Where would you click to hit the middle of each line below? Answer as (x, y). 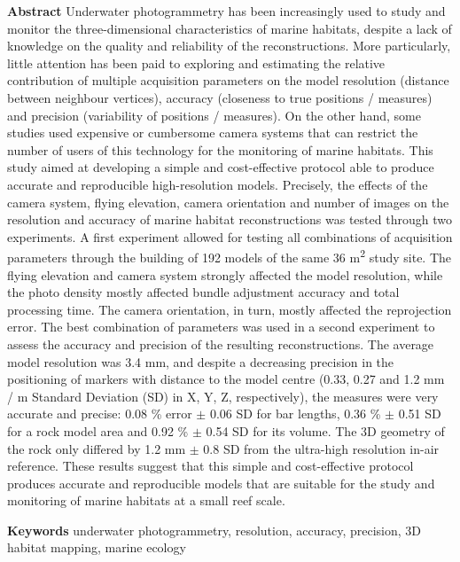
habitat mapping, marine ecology (97, 547)
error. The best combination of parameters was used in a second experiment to (221, 327)
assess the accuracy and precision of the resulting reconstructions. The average (221, 343)
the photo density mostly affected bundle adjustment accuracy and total (203, 292)
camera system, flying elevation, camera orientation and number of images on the (228, 202)
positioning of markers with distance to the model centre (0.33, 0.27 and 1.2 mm (226, 379)
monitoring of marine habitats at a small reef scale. (146, 500)
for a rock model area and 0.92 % (98, 430)
